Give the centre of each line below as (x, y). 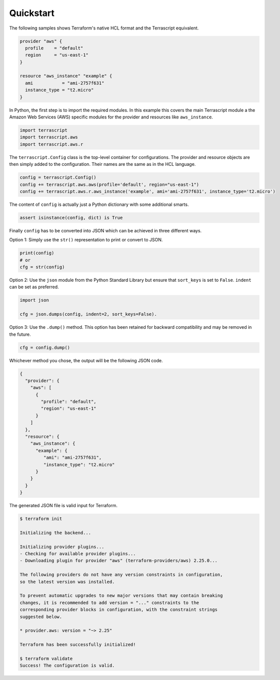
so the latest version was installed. (67, 582)
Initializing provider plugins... (62, 547)
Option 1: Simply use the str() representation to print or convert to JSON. (86, 240)
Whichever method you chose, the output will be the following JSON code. (86, 360)
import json (34, 300)
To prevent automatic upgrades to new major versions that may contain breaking (121, 596)
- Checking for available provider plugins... (78, 554)
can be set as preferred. (34, 287)
